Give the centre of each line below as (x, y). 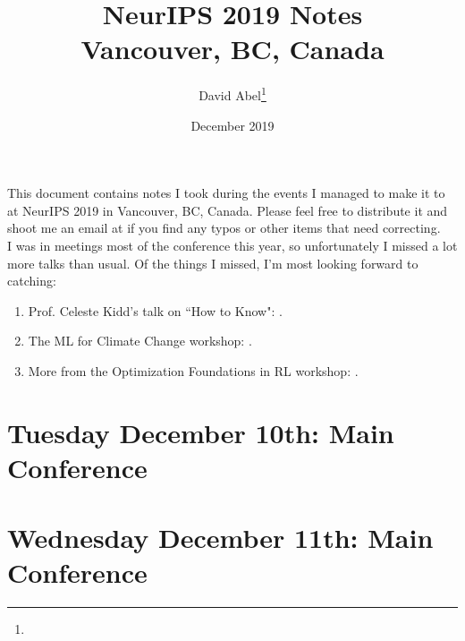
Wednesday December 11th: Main (220, 538)
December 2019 (232, 125)
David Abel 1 (232, 94)
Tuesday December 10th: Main (201, 432)
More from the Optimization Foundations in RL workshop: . (193, 370)
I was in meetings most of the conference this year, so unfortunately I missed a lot (232, 245)
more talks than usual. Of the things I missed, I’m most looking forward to (213, 263)
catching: (32, 281)
